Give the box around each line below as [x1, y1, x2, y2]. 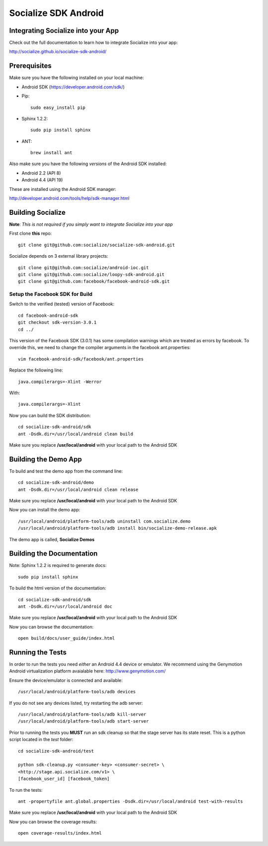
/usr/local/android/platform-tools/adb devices [18, 689, 136, 695]
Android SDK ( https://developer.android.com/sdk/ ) [21, 84, 125, 90]
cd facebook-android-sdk [18, 312, 78, 318]
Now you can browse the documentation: [9, 624, 94, 630]
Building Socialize [9, 208, 66, 216]
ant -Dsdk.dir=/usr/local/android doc [18, 604, 113, 609]
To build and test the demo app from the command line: [9, 468, 123, 474]
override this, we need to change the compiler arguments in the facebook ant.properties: [9, 345, 191, 351]
